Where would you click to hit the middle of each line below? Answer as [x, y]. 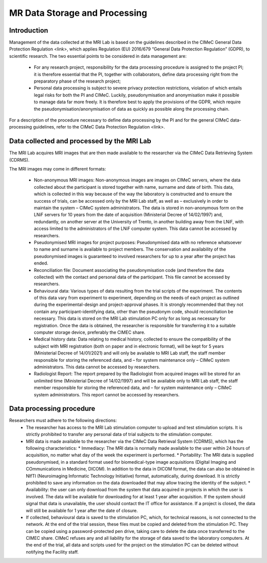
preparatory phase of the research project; [77, 81]
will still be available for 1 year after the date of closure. [82, 510]
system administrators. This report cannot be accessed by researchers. [107, 394]
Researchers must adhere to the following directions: [63, 421]
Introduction [29, 30]
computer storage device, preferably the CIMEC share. [89, 332]
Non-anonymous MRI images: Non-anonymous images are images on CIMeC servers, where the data [137, 180]
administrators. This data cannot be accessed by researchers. [97, 367]
